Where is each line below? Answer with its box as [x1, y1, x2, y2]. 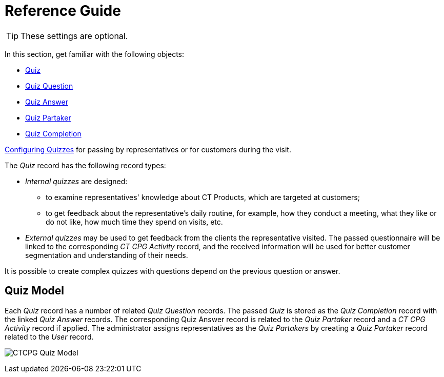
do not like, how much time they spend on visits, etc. [46, 217, 223, 226]
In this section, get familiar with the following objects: [5, 49, 185, 58]
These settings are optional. [21, 30, 128, 41]
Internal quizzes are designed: [25, 176, 128, 186]
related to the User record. [5, 332, 94, 341]
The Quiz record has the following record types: [5, 161, 166, 170]
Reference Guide [5, 2, 121, 19]
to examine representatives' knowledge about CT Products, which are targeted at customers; [46, 192, 360, 202]
